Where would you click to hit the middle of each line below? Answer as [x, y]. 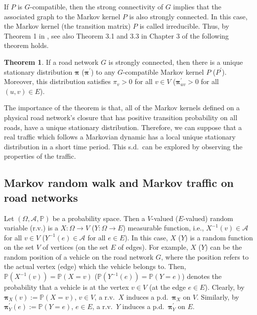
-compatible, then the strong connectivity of [96, 6]
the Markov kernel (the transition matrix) [67, 26]
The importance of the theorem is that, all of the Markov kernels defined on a [122, 108]
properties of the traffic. [40, 156]
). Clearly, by [225, 287]
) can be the [224, 247]
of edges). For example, [153, 247]
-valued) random [208, 218]
